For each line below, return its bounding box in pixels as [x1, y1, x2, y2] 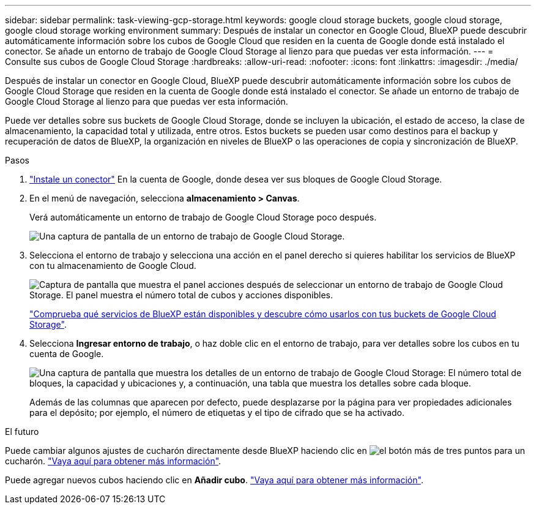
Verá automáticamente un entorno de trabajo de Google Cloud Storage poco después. [29, 212, 377, 222]
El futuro [5, 426, 39, 437]
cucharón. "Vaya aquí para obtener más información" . [5, 456, 221, 466]
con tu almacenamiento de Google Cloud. [29, 260, 196, 271]
